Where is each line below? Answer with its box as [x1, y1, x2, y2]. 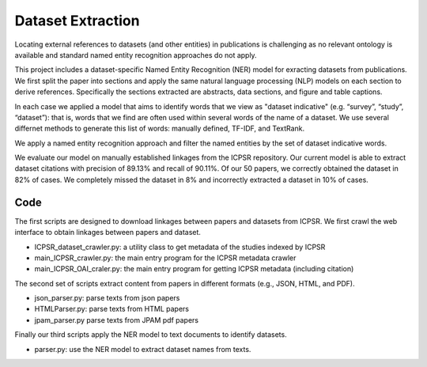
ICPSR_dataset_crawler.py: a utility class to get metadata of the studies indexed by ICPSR [34, 242, 326, 252]
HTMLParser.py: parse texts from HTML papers [34, 305, 190, 314]
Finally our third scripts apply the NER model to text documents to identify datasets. [14, 330, 288, 339]
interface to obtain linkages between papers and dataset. [14, 228, 202, 237]
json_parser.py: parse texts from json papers [34, 293, 180, 303]
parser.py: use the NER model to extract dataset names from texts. [34, 344, 251, 354]
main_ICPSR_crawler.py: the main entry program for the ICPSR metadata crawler [34, 253, 297, 263]
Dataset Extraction [14, 12, 140, 29]
